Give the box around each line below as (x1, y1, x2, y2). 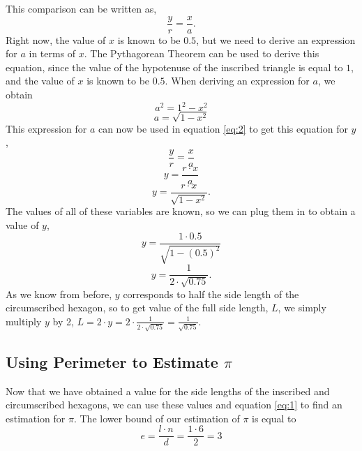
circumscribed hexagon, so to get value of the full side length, (6, 300, 269, 315)
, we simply (278, 300, 326, 315)
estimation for (6, 411, 66, 425)
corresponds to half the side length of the (123, 286, 299, 301)
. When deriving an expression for (165, 73, 310, 88)
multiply (6, 313, 42, 328)
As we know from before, (6, 286, 112, 301)
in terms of (29, 46, 76, 61)
